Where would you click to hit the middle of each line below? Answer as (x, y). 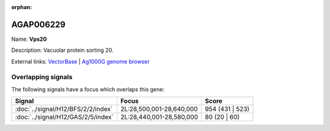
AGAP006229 (38, 24)
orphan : (22, 7)
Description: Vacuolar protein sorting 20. (62, 50)
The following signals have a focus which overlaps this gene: (88, 89)
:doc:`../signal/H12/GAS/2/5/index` (64, 117)
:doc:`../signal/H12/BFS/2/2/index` (64, 109)
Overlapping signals (42, 77)
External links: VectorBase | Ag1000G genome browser (80, 62)
